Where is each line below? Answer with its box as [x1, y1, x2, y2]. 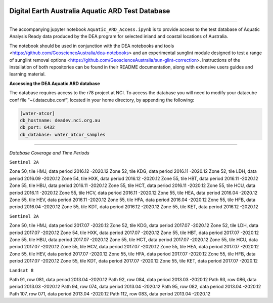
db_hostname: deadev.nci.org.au [20, 117, 101, 123]
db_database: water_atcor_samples [20, 132, 106, 137]
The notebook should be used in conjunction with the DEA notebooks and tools [9, 43, 174, 49]
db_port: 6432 [20, 125, 55, 130]
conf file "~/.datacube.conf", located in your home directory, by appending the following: [9, 97, 195, 103]
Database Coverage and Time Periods [9, 149, 89, 156]
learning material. [9, 71, 46, 77]
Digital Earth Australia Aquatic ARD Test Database [9, 7, 170, 15]
